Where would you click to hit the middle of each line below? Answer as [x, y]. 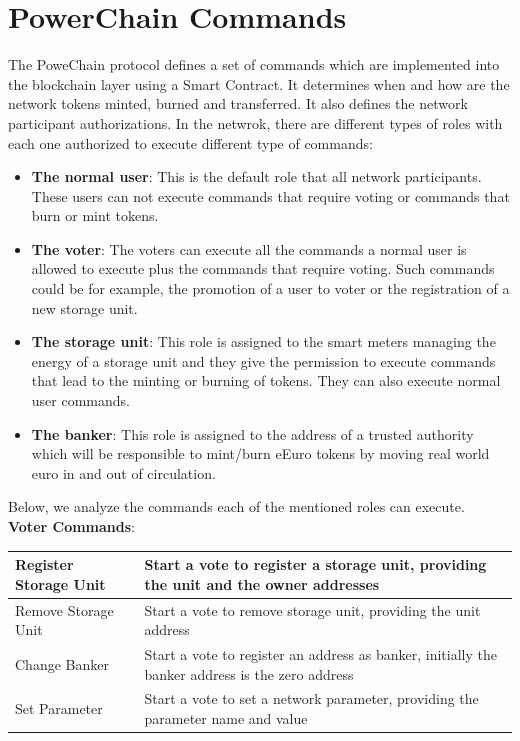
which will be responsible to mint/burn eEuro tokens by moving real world [260, 453]
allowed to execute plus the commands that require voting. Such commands [263, 268]
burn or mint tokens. [95, 215]
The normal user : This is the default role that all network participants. [256, 176]
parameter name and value [226, 718]
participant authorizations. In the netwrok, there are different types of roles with [255, 122]
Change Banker [62, 663]
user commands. [80, 400]
